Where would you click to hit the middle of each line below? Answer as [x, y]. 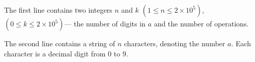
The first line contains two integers [58, 10]
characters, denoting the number [175, 43]
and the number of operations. [201, 23]
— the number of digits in [105, 23]
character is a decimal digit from [55, 53]
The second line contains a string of [60, 43]
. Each [241, 43]
